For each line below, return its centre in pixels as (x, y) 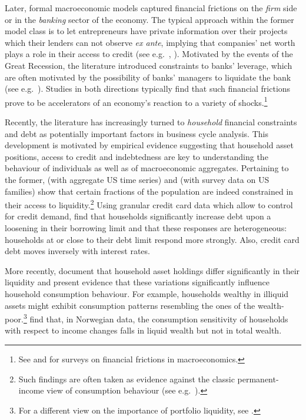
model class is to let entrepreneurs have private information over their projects (146, 31)
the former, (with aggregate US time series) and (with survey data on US (137, 179)
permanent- (258, 379)
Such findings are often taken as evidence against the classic (127, 379)
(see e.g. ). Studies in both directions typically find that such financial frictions (148, 89)
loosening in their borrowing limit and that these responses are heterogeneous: (146, 228)
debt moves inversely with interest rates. (77, 251)
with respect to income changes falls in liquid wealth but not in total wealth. (143, 330)
